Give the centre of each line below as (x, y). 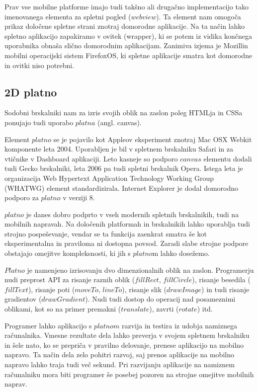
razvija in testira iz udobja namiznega (179, 325)
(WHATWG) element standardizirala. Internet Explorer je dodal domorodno (122, 188)
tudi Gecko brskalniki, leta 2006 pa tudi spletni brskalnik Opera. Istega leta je (124, 168)
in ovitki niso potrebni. (40, 65)
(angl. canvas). (120, 122)
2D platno (31, 92)
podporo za (22, 197)
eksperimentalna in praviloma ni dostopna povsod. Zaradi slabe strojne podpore (127, 243)
